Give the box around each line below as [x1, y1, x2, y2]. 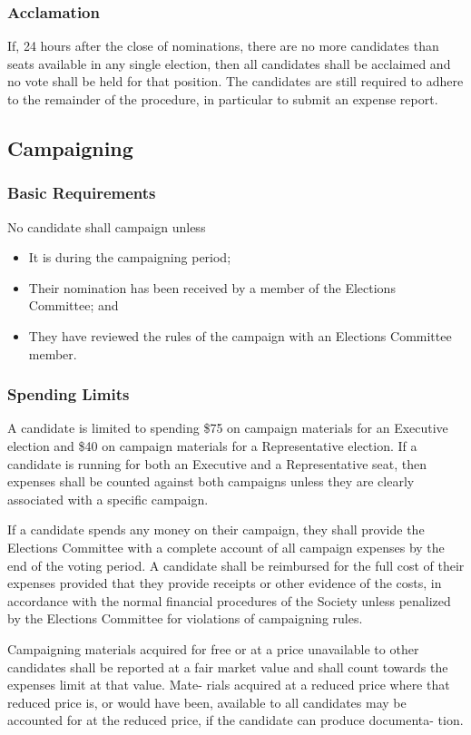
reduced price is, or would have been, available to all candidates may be [7, 692, 407, 711]
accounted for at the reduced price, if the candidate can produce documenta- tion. [7, 710, 464, 730]
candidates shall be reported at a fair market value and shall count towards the [7, 657, 448, 676]
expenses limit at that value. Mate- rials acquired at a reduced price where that [7, 675, 450, 694]
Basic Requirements [7, 181, 156, 204]
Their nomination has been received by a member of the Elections [28, 278, 396, 297]
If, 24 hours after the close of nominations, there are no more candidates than [7, 36, 439, 55]
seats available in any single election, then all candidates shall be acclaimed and [7, 54, 451, 73]
